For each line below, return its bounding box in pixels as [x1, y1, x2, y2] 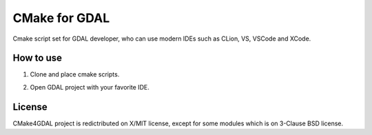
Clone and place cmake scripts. [30, 70, 120, 79]
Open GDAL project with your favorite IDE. [30, 83, 149, 91]
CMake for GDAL [12, 10, 110, 25]
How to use [12, 52, 62, 64]
